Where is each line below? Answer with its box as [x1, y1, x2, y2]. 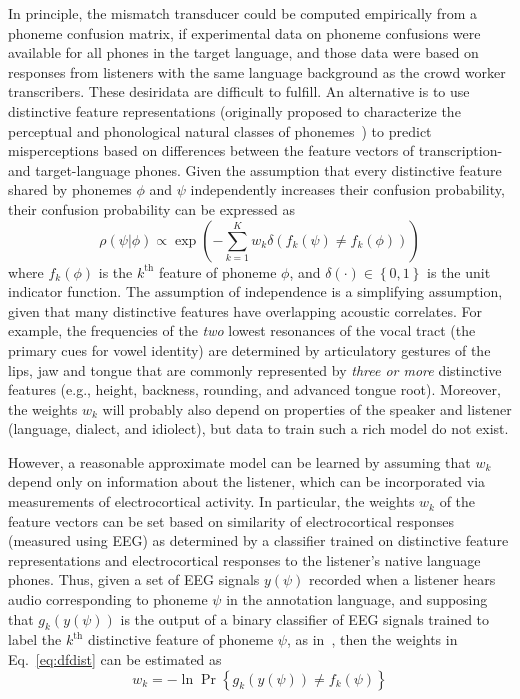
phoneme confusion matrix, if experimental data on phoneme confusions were [8, 22, 481, 43]
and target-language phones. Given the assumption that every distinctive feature [8, 159, 502, 180]
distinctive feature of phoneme [87, 629, 274, 650]
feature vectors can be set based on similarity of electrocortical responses [8, 510, 454, 531]
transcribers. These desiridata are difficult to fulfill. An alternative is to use [8, 81, 470, 102]
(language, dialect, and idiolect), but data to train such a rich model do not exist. [8, 418, 509, 439]
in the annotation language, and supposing [226, 589, 488, 610]
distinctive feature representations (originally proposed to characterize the [8, 100, 461, 121]
